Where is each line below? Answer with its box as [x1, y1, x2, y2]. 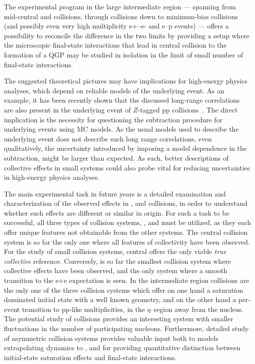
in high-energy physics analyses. [4, 172, 100, 182]
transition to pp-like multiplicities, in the [22, 304, 145, 314]
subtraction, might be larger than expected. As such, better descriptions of [4, 152, 229, 163]
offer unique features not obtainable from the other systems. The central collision [4, 227, 248, 237]
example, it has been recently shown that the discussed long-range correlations [4, 95, 240, 105]
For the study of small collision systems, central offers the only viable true [4, 246, 227, 256]
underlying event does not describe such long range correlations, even [4, 133, 212, 143]
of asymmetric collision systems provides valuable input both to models [4, 333, 218, 343]
